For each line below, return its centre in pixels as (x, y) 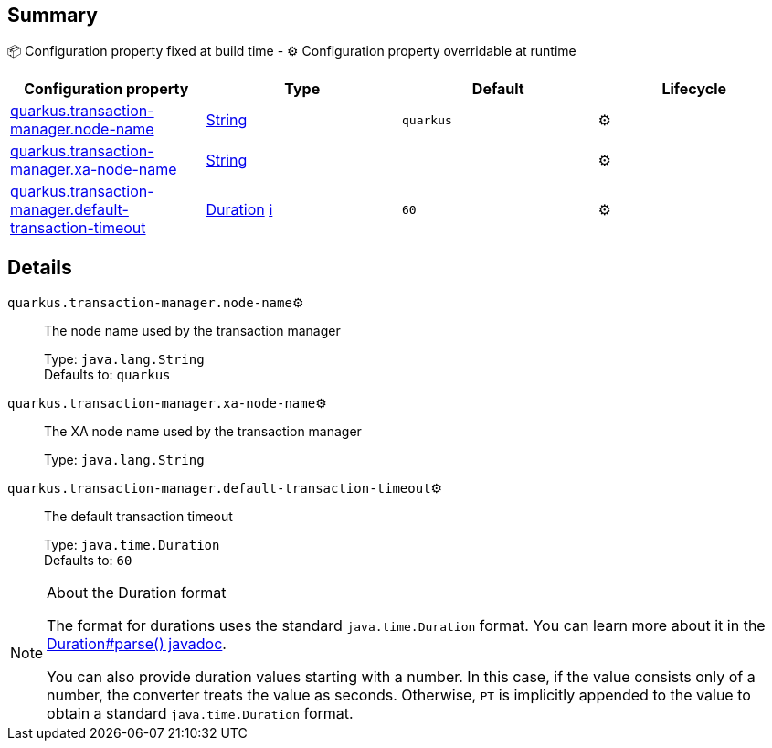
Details (40, 267)
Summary (53, 15)
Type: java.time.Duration (132, 545)
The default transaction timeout (138, 517)
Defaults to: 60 (88, 561)
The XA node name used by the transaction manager (203, 432)
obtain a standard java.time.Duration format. (200, 714)
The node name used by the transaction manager (192, 331)
